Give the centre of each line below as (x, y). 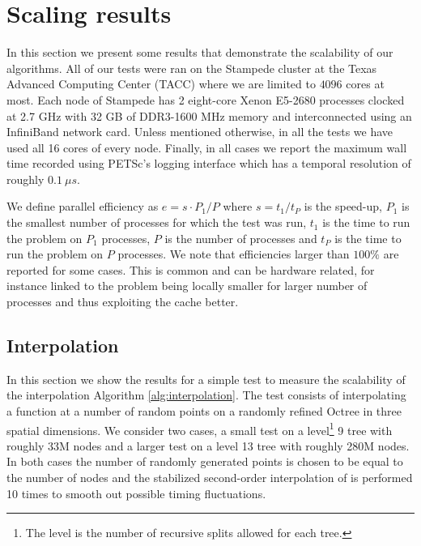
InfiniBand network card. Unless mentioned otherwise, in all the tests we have (200, 132)
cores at (365, 84)
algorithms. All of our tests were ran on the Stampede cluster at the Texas (192, 68)
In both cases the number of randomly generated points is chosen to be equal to (205, 461)
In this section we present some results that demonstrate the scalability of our (200, 52)
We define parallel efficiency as (83, 206)
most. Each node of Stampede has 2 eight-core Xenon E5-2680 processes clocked (206, 99)
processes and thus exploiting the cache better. (123, 302)
